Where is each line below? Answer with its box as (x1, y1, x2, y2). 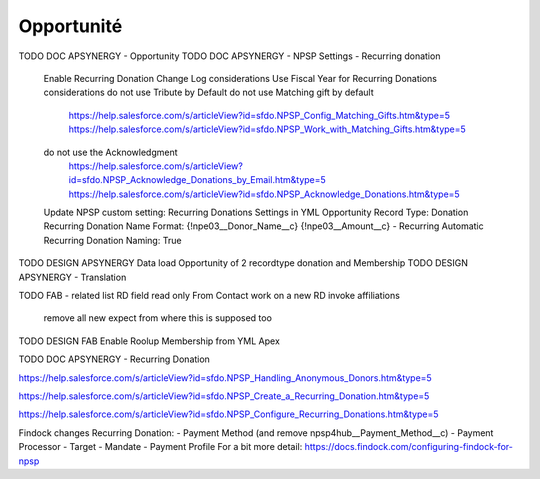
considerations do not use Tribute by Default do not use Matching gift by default (43, 86, 374, 99)
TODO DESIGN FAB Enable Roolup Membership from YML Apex (18, 335, 280, 347)
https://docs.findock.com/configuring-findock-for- (304, 441, 514, 453)
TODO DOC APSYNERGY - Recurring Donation (18, 353, 210, 365)
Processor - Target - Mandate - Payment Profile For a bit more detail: (18, 441, 303, 453)
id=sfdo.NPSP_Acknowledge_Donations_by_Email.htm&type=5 (68, 174, 327, 186)
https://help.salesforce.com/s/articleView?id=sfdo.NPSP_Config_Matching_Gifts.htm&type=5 (68, 109, 450, 121)
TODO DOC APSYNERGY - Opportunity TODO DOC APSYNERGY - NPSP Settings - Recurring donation (18, 50, 441, 62)
